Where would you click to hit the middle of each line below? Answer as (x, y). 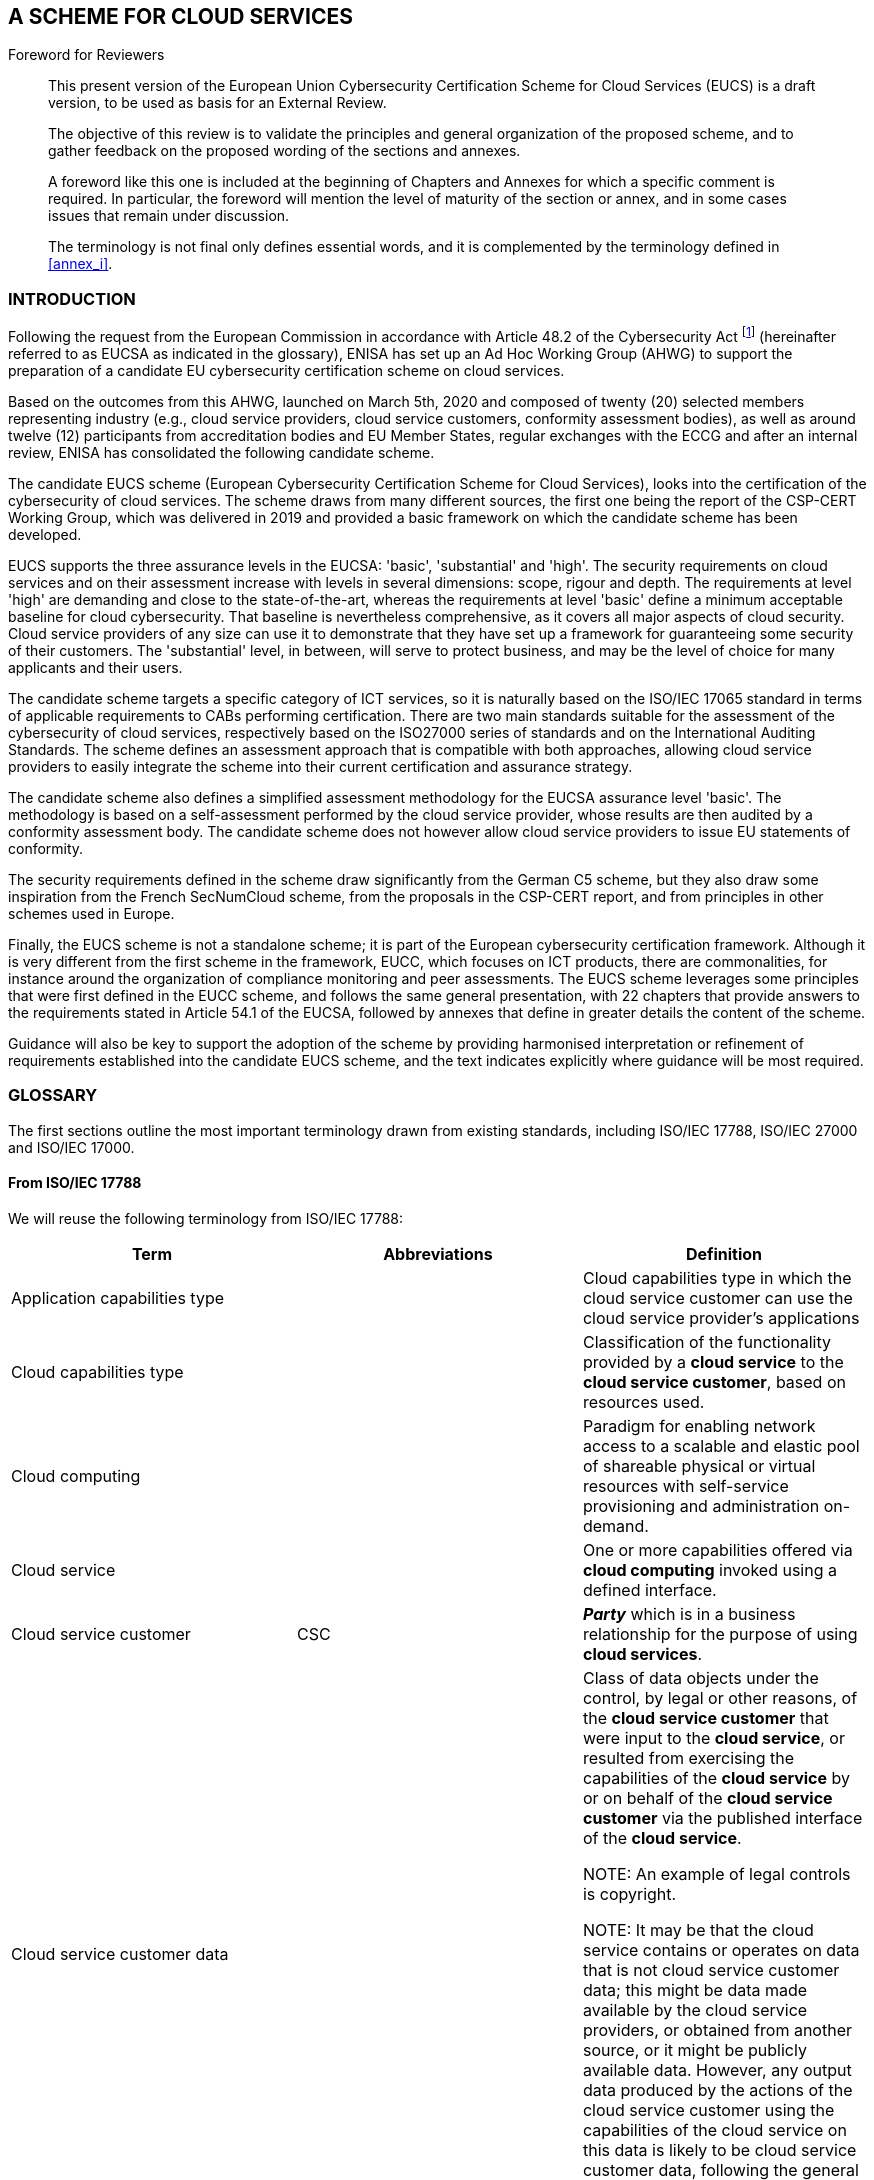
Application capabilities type (118, 1297)
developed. (45, 534)
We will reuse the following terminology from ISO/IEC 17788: (206, 1218)
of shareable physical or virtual (699, 1465)
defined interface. (649, 1589)
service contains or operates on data (721, 1949)
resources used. (643, 1401)
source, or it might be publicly (694, 2049)
